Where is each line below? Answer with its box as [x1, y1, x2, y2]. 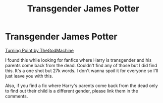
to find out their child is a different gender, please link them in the [5, 88, 138, 94]
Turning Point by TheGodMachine [5, 47, 74, 53]
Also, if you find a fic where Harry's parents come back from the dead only [5, 83, 158, 89]
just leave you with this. [5, 73, 54, 79]
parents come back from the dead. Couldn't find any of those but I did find [5, 62, 157, 68]
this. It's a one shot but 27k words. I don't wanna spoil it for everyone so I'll [5, 68, 159, 74]
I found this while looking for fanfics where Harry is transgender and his [5, 57, 152, 63]
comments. [5, 93, 28, 99]
